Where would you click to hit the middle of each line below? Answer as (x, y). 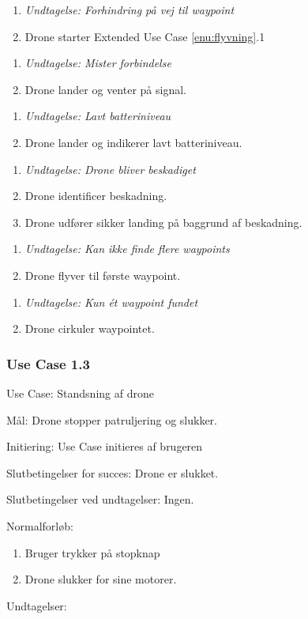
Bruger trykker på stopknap (92, 552)
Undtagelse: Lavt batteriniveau (98, 116)
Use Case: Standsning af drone (80, 393)
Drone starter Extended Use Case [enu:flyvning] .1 (145, 36)
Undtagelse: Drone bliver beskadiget (110, 169)
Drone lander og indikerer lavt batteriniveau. (133, 142)
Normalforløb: (40, 525)
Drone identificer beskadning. (96, 196)
